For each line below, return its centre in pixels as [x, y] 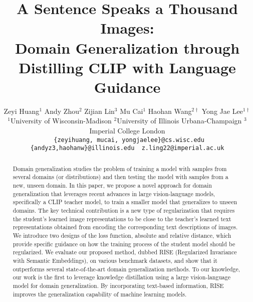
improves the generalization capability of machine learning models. [100, 294]
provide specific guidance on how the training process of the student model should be [124, 244]
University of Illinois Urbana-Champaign [179, 121]
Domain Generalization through [127, 47]
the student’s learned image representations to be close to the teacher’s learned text [122, 218]
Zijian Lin [99, 111]
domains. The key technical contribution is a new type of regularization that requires [124, 210]
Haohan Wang [170, 111]
